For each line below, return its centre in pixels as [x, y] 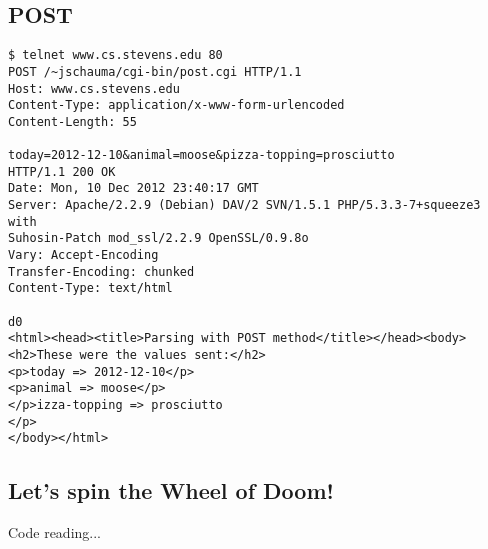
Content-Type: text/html [90, 288]
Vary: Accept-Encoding [83, 255]
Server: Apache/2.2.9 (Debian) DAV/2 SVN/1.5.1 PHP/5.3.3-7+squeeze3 [244, 205]
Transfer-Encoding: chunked [101, 271]
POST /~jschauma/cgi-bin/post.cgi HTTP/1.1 [155, 71]
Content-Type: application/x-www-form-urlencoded [176, 105]
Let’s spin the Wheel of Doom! [171, 490]
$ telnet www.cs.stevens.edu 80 [115, 55]
